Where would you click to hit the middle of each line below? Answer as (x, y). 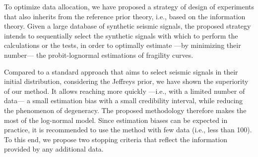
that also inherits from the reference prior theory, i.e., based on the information (125, 16)
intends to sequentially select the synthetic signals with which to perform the (121, 35)
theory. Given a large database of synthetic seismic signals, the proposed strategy (128, 26)
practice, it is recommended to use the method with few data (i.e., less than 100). (128, 130)
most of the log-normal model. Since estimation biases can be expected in (116, 120)
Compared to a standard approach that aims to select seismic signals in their (121, 71)
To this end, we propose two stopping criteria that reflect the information (116, 139)
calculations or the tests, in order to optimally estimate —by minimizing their (123, 45)
